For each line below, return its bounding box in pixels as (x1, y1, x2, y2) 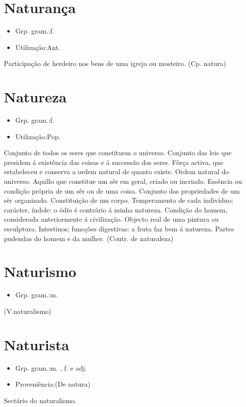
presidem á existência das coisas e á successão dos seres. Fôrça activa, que (4, 157, 223, 167)
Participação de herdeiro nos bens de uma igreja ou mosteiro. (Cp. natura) (4, 58, 226, 68)
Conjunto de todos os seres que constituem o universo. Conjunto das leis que (4, 147, 232, 158)
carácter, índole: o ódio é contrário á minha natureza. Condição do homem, (4, 204, 228, 214)
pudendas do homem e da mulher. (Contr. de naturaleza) (4, 233, 174, 243)
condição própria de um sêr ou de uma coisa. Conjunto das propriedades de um (4, 185, 240, 195)
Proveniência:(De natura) (15, 379, 91, 389)
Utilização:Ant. (15, 42, 60, 52)
